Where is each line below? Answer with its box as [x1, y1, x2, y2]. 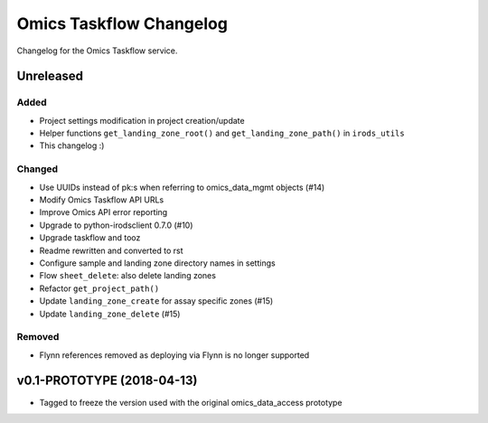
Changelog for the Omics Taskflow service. [16, 45, 178, 56]
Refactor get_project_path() [39, 283, 160, 294]
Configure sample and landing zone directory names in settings [39, 258, 276, 268]
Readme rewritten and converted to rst [39, 245, 183, 256]
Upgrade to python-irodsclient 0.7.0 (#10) [39, 220, 193, 230]
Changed [16, 163, 59, 175]
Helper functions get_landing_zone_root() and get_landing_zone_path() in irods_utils [39, 127, 406, 139]
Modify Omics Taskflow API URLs [39, 194, 164, 205]
